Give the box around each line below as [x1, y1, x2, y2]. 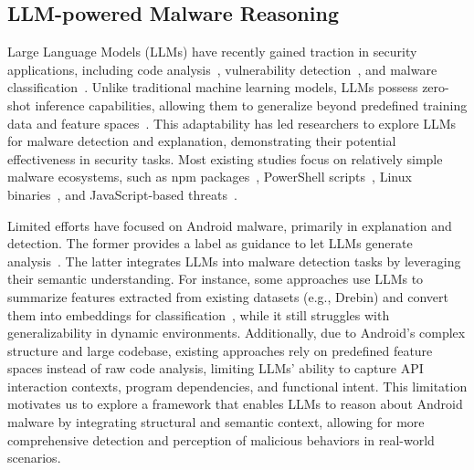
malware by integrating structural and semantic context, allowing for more [7, 413, 425, 432]
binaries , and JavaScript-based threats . [7, 184, 237, 204]
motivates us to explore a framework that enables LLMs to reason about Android [7, 394, 463, 413]
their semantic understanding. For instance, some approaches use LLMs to [7, 269, 424, 288]
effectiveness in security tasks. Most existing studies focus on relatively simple [7, 149, 443, 168]
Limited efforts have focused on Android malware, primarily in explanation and [7, 215, 452, 235]
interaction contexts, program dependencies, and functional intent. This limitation [7, 376, 468, 395]
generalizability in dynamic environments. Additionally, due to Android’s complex [7, 323, 466, 342]
